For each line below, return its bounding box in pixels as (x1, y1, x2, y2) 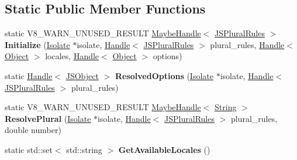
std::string (66, 143, 102, 155)
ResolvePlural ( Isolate (5, 112, 91, 124)
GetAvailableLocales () (118, 143, 210, 155)
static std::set (5, 143, 53, 155)
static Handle (5, 69, 53, 81)
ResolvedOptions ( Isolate (115, 69, 213, 81)
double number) (5, 124, 61, 136)
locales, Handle (45, 50, 99, 62)
